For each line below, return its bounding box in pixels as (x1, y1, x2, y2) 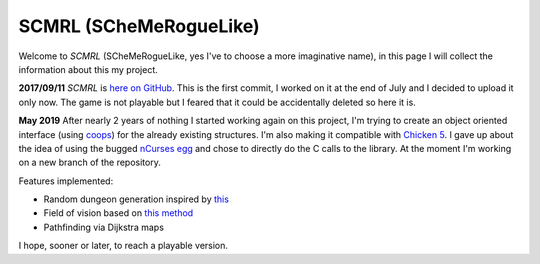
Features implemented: (18, 175, 114, 187)
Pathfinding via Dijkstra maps (43, 221, 165, 233)
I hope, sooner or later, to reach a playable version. (18, 240, 229, 252)
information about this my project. (18, 63, 159, 75)
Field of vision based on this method (43, 207, 194, 219)
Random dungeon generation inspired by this (43, 193, 230, 205)
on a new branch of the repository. (18, 156, 162, 169)
